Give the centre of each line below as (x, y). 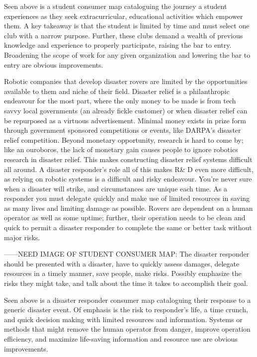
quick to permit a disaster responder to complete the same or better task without (128, 227)
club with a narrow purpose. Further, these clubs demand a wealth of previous (124, 35)
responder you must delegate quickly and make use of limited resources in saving (127, 198)
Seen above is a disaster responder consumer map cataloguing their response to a (128, 300)
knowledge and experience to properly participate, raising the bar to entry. (118, 45)
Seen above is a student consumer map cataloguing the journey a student (116, 6)
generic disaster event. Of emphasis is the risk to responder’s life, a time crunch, (126, 310)
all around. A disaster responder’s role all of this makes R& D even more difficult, (129, 169)
